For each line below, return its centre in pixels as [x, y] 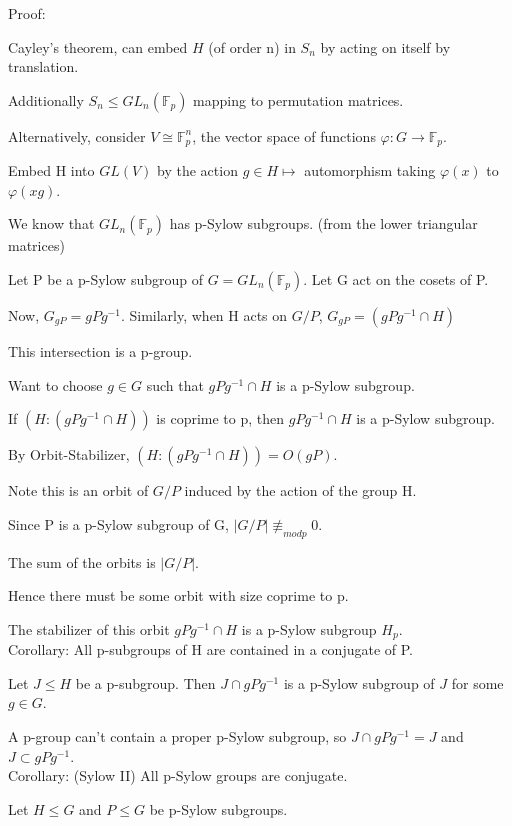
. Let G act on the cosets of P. [396, 279]
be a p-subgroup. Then [145, 682]
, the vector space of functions [284, 135]
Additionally [46, 99]
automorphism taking [370, 170]
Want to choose [55, 384]
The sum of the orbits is [82, 561]
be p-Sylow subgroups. [218, 808]
